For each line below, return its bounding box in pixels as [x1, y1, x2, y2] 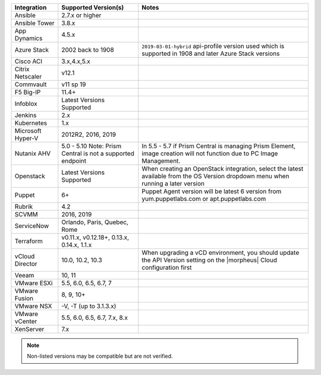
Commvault [14, 80, 47, 89]
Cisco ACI [14, 57, 43, 65]
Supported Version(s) [61, 4, 124, 11]
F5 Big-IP [14, 88, 41, 96]
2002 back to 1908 [61, 46, 114, 53]
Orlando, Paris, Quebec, [61, 218, 129, 226]
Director [14, 260, 38, 267]
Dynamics [14, 34, 43, 42]
